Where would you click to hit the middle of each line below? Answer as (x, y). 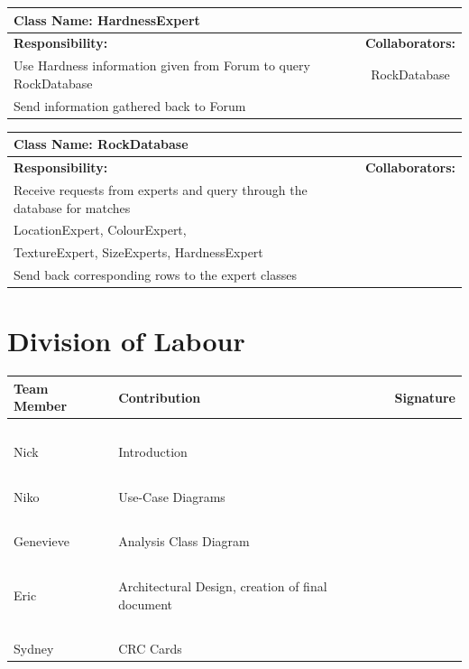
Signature (425, 397)
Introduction (153, 452)
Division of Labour (126, 341)
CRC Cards (150, 649)
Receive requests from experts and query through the (161, 189)
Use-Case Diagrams (172, 496)
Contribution (160, 397)
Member (41, 406)
